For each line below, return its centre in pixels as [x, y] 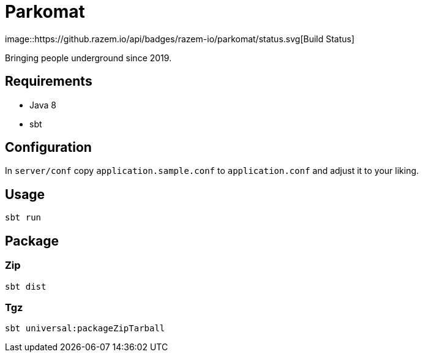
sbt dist [26, 286]
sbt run [23, 218]
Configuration [48, 148]
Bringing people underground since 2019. [88, 58]
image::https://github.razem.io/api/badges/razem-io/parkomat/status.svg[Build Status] [180, 39]
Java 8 [43, 105]
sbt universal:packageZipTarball [85, 329]
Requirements [49, 81]
